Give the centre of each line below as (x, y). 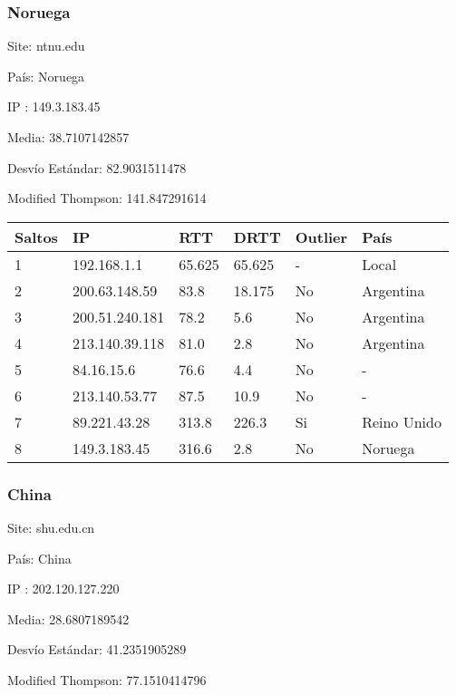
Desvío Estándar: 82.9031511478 (97, 167)
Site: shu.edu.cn (51, 527)
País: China (39, 558)
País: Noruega (46, 76)
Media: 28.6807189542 (68, 618)
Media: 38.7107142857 (68, 137)
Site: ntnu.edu (46, 46)
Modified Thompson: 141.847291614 (107, 198)
